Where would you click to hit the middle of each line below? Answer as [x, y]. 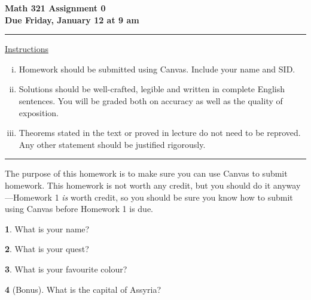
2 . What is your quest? [47, 249]
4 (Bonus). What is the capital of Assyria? [83, 289]
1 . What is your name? [47, 228]
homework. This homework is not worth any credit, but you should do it [138, 185]
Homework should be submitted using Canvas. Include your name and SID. [157, 69]
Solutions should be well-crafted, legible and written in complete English [152, 89]
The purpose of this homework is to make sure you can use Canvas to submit [146, 173]
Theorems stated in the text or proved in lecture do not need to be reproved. [160, 133]
